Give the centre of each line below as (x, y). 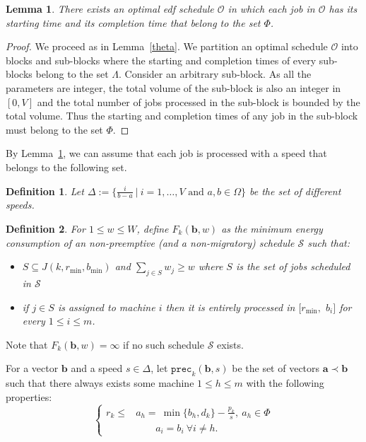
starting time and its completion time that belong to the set (133, 22)
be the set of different (295, 191)
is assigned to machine (106, 307)
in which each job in (271, 8)
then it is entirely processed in (230, 307)
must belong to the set (54, 129)
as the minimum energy (272, 228)
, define (153, 228)
